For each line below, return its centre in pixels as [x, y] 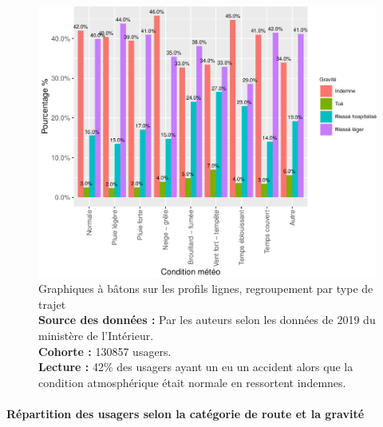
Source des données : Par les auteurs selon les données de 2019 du [207, 320]
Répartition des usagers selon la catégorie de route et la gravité [186, 413]
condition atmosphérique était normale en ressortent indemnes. [192, 382]
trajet [52, 304]
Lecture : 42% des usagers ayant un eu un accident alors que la [196, 367]
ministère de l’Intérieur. [96, 336]
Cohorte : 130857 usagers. [105, 351]
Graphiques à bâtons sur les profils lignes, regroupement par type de [206, 289]
